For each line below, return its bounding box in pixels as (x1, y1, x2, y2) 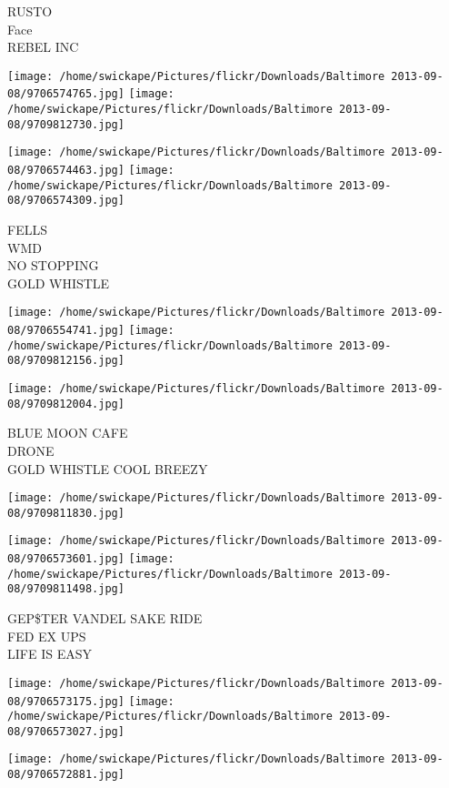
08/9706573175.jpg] (7, 694, 125, 708)
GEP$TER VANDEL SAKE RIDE (7, 609, 203, 628)
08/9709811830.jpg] (7, 506, 125, 520)
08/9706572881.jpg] (7, 768, 125, 782)
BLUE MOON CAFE (7, 423, 128, 442)
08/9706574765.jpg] (7, 87, 125, 101)
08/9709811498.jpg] (7, 582, 125, 596)
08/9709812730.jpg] (7, 117, 125, 131)
